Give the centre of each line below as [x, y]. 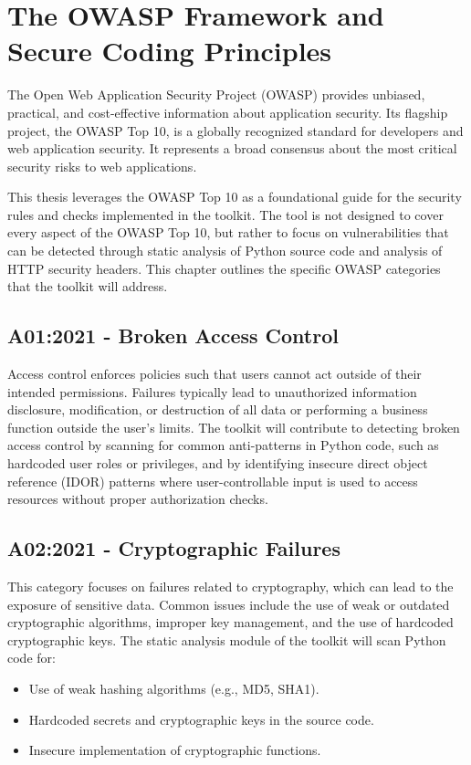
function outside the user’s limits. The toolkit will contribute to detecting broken [234, 427]
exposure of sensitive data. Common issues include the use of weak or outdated [229, 604]
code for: [31, 658]
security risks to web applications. [102, 166]
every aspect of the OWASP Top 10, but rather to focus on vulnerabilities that [228, 232]
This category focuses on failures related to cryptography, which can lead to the [230, 586]
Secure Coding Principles [170, 51]
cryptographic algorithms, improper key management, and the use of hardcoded [230, 622]
